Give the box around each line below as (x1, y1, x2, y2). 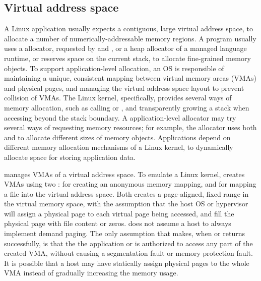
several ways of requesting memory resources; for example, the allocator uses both (4, 122, 257, 133)
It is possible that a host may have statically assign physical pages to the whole (4, 257, 249, 268)
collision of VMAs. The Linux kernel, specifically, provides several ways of (4, 92, 232, 103)
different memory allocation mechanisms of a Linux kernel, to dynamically (4, 142, 233, 152)
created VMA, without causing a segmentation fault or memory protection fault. (4, 248, 253, 258)
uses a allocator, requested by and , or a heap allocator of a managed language (4, 43, 247, 53)
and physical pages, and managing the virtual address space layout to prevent (4, 82, 244, 93)
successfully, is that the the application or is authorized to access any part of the (4, 238, 253, 248)
